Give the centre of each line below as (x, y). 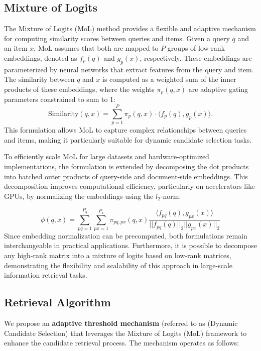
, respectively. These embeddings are (196, 57)
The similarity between (39, 79)
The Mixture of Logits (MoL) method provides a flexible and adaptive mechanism (130, 28)
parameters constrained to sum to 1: (60, 99)
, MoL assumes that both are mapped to (96, 48)
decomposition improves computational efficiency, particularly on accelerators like (129, 186)
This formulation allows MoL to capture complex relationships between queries (125, 130)
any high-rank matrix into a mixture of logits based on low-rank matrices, (118, 255)
